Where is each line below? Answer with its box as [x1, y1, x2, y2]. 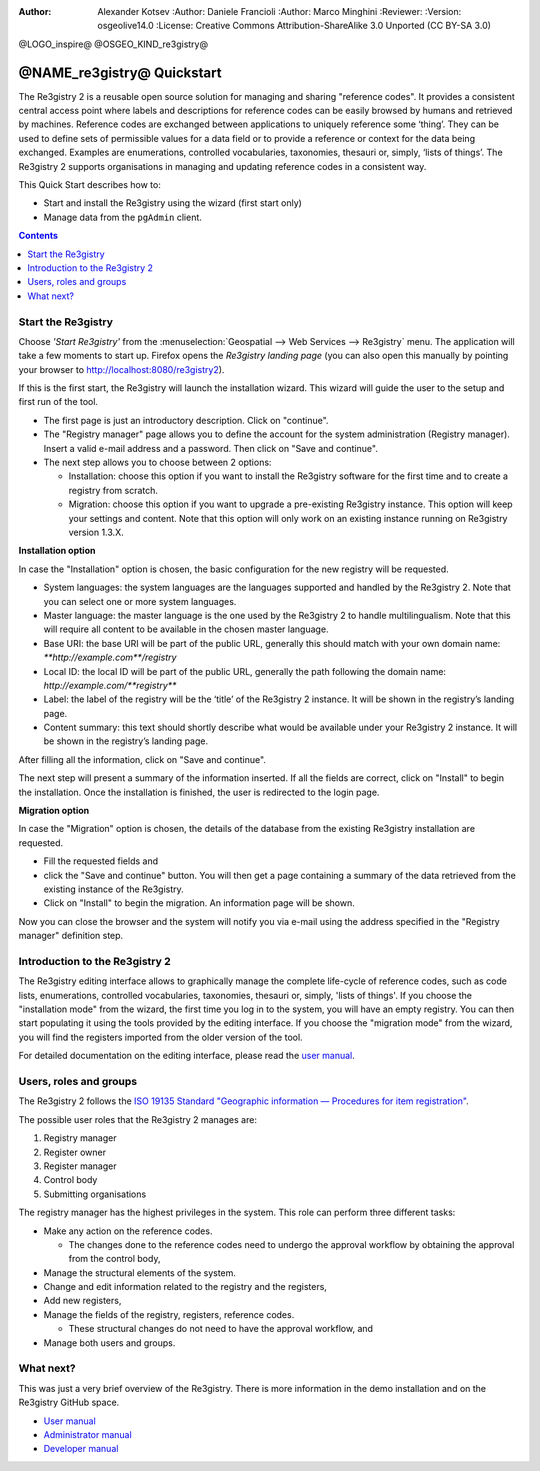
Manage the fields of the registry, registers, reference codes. [43, 1308, 295, 1320]
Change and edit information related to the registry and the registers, [43, 1281, 327, 1293]
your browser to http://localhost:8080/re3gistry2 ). [18, 363, 225, 375]
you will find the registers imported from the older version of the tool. [18, 1031, 304, 1043]
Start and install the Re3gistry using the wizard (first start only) [43, 197, 302, 209]
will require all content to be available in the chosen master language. [43, 623, 329, 635]
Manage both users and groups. [43, 1336, 176, 1349]
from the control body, [68, 1253, 161, 1265]
